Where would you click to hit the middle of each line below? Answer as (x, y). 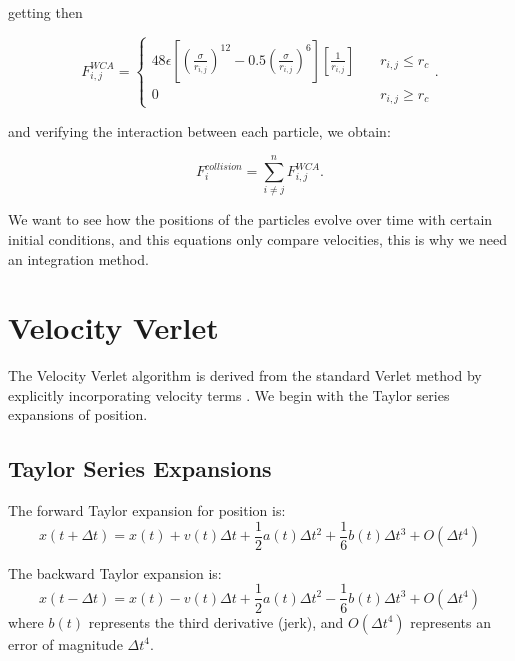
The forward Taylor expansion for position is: (147, 510)
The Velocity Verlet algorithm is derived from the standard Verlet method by (245, 375)
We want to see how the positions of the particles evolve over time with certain (250, 219)
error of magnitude (65, 643)
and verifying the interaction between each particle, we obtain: (199, 130)
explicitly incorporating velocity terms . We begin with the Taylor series (229, 394)
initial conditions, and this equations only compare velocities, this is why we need (258, 238)
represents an (451, 621)
